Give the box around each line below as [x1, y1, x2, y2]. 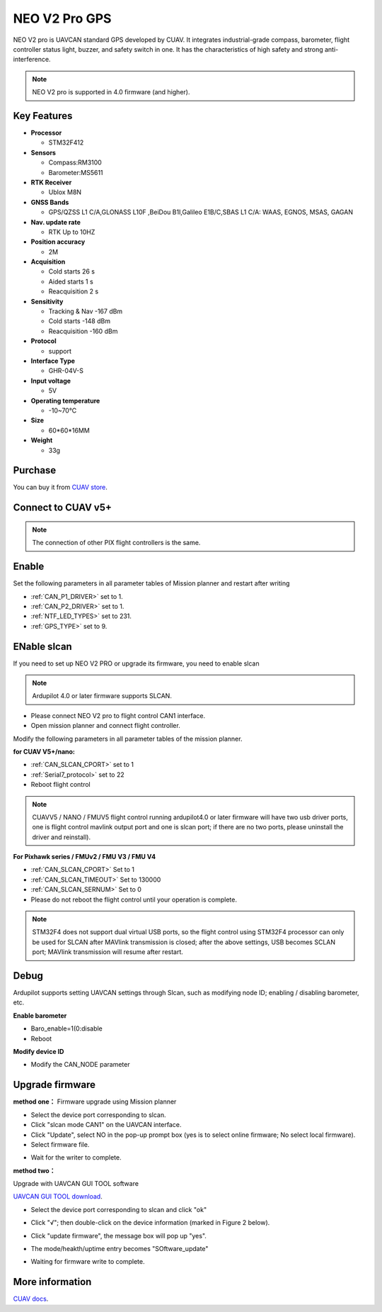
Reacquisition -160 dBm [48, 327, 118, 335]
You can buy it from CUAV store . [13, 483, 108, 492]
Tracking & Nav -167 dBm [48, 307, 123, 315]
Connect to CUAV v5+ [13, 502, 112, 514]
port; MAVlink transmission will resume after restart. [32, 948, 184, 956]
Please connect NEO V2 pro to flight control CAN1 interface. [30, 711, 205, 719]
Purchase [13, 464, 57, 476]
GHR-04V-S [48, 366, 84, 375]
